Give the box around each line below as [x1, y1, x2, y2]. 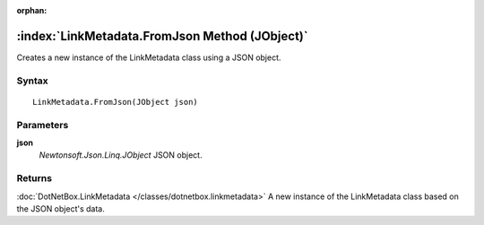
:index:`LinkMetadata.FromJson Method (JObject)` [16, 28, 308, 44]
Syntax [16, 74, 48, 87]
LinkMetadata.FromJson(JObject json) [32, 97, 199, 107]
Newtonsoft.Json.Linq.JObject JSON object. [39, 150, 203, 160]
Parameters [16, 118, 69, 131]
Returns [16, 172, 53, 185]
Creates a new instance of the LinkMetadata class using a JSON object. [16, 52, 281, 63]
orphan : [16, 5, 48, 15]
